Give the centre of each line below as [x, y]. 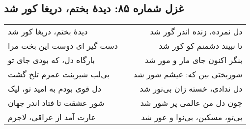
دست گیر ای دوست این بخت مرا [63, 46]
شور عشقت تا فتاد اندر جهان [56, 103]
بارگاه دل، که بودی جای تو [52, 60]
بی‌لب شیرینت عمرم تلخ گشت [59, 74]
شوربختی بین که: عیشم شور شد [188, 74]
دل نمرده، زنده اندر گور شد [196, 32]
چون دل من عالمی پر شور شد [191, 103]
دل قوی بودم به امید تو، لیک [55, 89]
